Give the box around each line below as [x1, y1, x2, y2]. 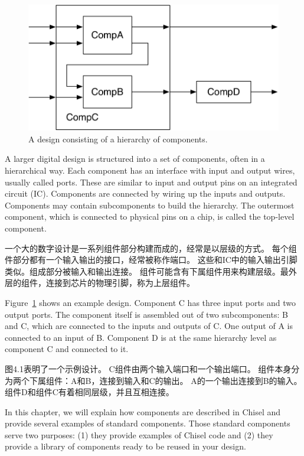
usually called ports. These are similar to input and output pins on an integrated [5, 175, 298, 188]
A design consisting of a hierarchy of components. [28, 132, 208, 145]
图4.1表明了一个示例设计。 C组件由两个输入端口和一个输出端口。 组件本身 [5, 362, 292, 374]
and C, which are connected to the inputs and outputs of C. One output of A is [5, 320, 293, 332]
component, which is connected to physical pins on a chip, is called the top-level [5, 210, 295, 223]
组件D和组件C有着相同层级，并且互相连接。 [5, 386, 174, 398]
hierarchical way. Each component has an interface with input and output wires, [5, 164, 295, 176]
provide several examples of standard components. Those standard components [5, 417, 290, 429]
